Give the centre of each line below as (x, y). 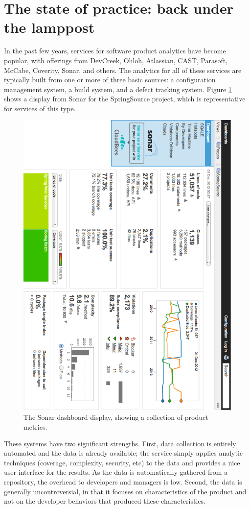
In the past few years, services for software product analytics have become (115, 51)
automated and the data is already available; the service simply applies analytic (124, 453)
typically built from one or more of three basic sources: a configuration (110, 80)
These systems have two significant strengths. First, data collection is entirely (120, 443)
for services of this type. (40, 108)
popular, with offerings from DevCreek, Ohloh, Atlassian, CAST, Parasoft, (116, 60)
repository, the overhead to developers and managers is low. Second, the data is (123, 481)
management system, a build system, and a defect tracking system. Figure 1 (118, 89)
